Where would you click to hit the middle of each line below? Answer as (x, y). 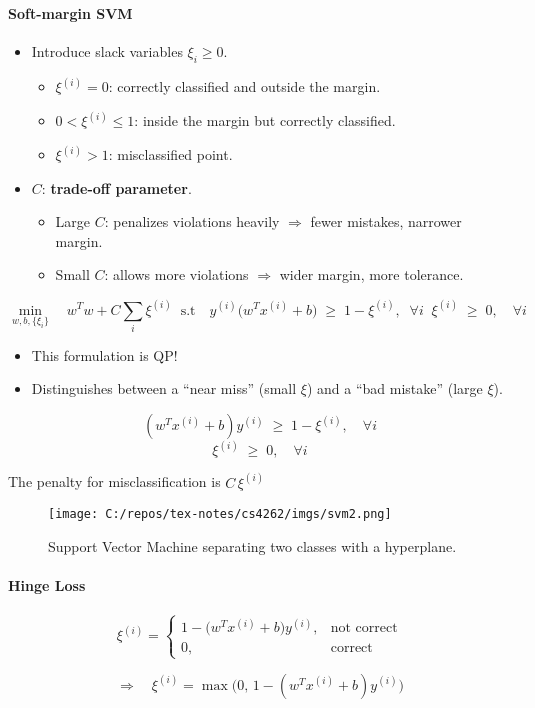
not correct (364, 628)
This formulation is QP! (104, 354)
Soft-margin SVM (70, 12)
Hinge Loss (47, 585)
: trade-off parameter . (116, 187)
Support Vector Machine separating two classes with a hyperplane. (252, 546)
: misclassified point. (170, 154)
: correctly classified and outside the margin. (244, 86)
